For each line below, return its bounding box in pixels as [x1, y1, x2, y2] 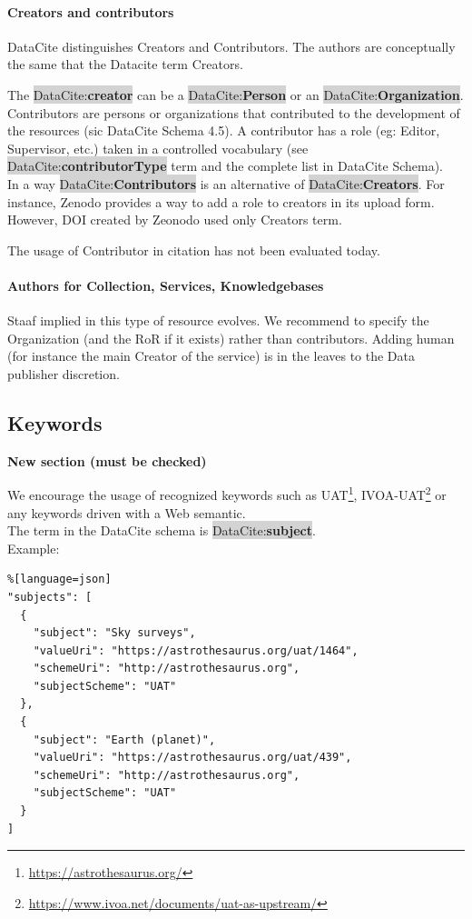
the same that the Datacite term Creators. [7, 55, 243, 74]
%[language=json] [7, 573, 112, 586]
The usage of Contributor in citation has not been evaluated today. [7, 240, 380, 259]
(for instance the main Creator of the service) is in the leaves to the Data [7, 346, 415, 365]
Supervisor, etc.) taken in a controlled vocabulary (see [7, 138, 309, 157]
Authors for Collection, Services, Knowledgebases [7, 275, 324, 295]
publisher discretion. [7, 364, 120, 383]
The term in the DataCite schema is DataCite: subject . [7, 521, 316, 540]
